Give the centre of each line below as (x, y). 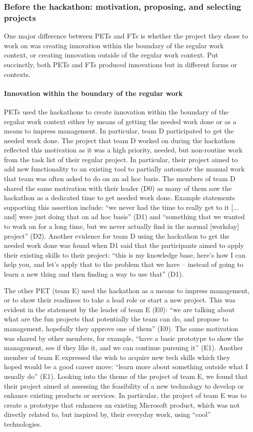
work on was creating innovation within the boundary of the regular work (114, 45)
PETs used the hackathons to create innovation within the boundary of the (116, 111)
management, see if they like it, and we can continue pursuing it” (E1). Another (124, 347)
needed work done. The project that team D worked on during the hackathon (120, 140)
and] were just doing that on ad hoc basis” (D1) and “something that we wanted (125, 216)
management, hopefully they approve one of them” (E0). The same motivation (121, 328)
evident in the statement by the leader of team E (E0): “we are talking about (119, 309)
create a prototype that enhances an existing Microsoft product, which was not (122, 404)
